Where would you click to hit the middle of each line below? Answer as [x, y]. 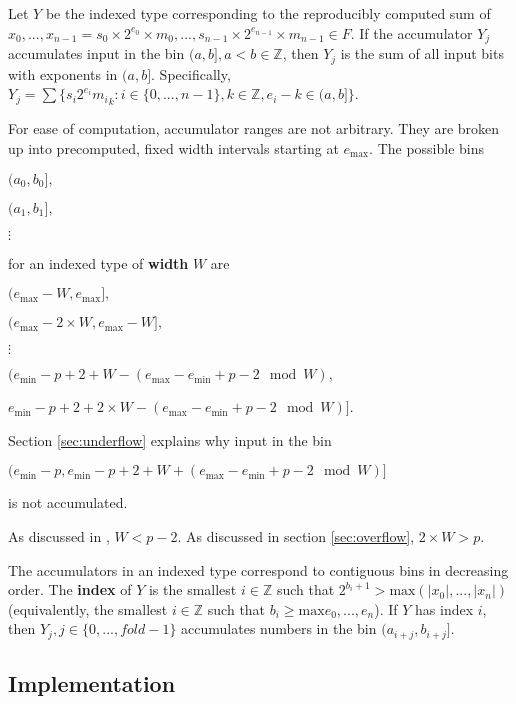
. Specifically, [191, 73]
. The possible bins [427, 147]
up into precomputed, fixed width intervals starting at [173, 147]
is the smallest [192, 589]
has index [444, 608]
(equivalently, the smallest [88, 608]
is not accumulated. [68, 502]
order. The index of [70, 589]
